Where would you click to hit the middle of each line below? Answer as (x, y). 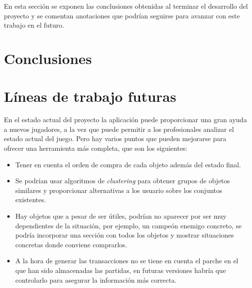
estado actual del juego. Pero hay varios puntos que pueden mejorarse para (115, 138)
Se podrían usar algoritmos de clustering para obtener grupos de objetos (123, 181)
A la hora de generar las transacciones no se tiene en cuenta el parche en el (127, 261)
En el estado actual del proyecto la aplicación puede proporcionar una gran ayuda (126, 120)
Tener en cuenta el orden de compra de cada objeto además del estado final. (128, 164)
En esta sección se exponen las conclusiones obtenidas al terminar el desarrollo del (126, 6)
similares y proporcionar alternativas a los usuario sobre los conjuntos (119, 190)
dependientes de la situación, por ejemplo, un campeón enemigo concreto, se (128, 225)
